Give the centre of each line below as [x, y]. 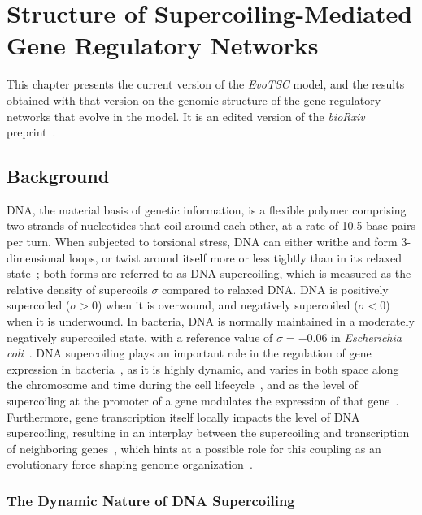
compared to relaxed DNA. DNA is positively [275, 289]
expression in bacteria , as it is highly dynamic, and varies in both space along [203, 368]
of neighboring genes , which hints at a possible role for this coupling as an [194, 448]
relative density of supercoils [77, 289]
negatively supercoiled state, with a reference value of [140, 337]
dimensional [36, 257]
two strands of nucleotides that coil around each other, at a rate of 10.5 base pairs [211, 225]
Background [58, 176]
